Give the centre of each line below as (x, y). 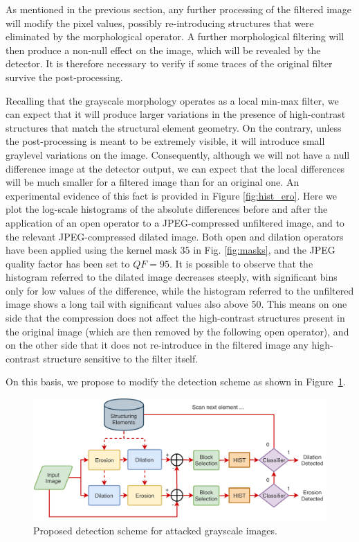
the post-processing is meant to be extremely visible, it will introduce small (165, 141)
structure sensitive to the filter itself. (121, 358)
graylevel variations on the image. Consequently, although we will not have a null (178, 154)
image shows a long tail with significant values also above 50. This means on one (176, 304)
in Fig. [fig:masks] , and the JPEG (264, 250)
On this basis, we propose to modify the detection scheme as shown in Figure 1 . (176, 382)
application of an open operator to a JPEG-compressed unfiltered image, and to (175, 222)
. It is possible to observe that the (241, 263)
